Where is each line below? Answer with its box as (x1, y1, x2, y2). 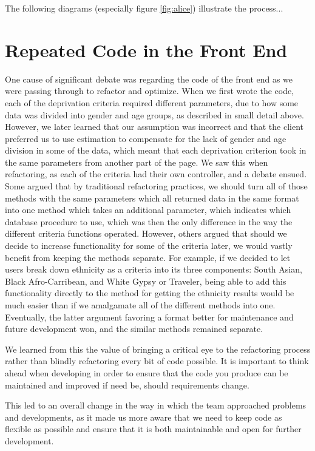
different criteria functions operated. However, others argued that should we (5, 227, 287, 240)
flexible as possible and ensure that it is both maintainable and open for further (5, 422, 302, 435)
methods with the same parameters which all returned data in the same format (5, 191, 299, 204)
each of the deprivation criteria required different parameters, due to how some (5, 96, 299, 109)
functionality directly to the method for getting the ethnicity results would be (5, 287, 294, 299)
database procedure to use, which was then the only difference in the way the (5, 215, 293, 228)
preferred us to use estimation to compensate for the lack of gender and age (5, 132, 286, 144)
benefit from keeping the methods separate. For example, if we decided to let (5, 251, 291, 263)
